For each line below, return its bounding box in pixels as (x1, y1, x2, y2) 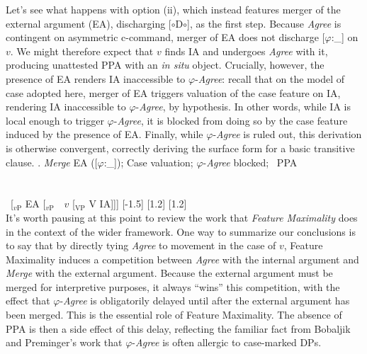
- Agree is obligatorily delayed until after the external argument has (60, 293, 350, 308)
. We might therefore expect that (10, 43, 154, 58)
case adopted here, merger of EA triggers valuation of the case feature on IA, (6, 85, 341, 100)
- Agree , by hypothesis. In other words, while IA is (135, 99, 351, 114)
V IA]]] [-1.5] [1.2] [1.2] (89, 196, 187, 211)
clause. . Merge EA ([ (6, 154, 98, 169)
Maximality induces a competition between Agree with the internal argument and (6, 251, 359, 266)
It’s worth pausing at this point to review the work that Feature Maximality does (6, 210, 358, 224)
